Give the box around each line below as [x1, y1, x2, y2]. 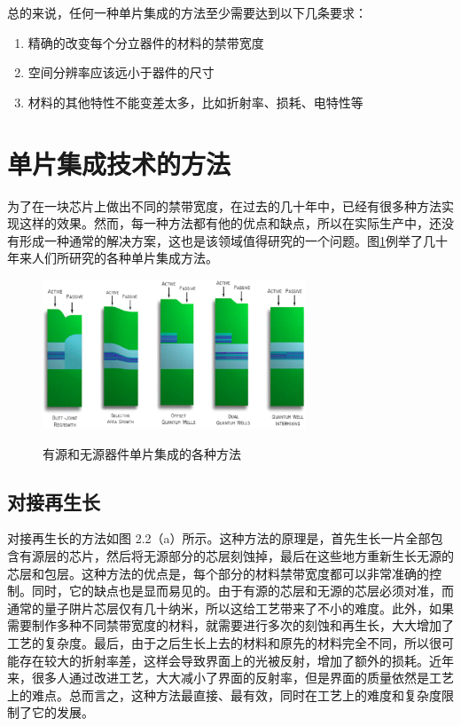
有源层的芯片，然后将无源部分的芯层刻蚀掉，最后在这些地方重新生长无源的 [19, 546, 454, 564]
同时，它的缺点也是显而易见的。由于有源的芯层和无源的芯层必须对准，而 [31, 581, 454, 600]
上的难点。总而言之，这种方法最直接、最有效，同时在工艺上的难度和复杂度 [7, 685, 441, 704]
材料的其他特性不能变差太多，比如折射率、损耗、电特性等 [27, 92, 363, 111]
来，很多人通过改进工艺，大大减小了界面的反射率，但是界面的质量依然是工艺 [7, 668, 454, 687]
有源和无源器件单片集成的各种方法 [43, 444, 241, 462]
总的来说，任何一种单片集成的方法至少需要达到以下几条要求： [7, 4, 367, 21]
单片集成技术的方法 [7, 145, 231, 181]
